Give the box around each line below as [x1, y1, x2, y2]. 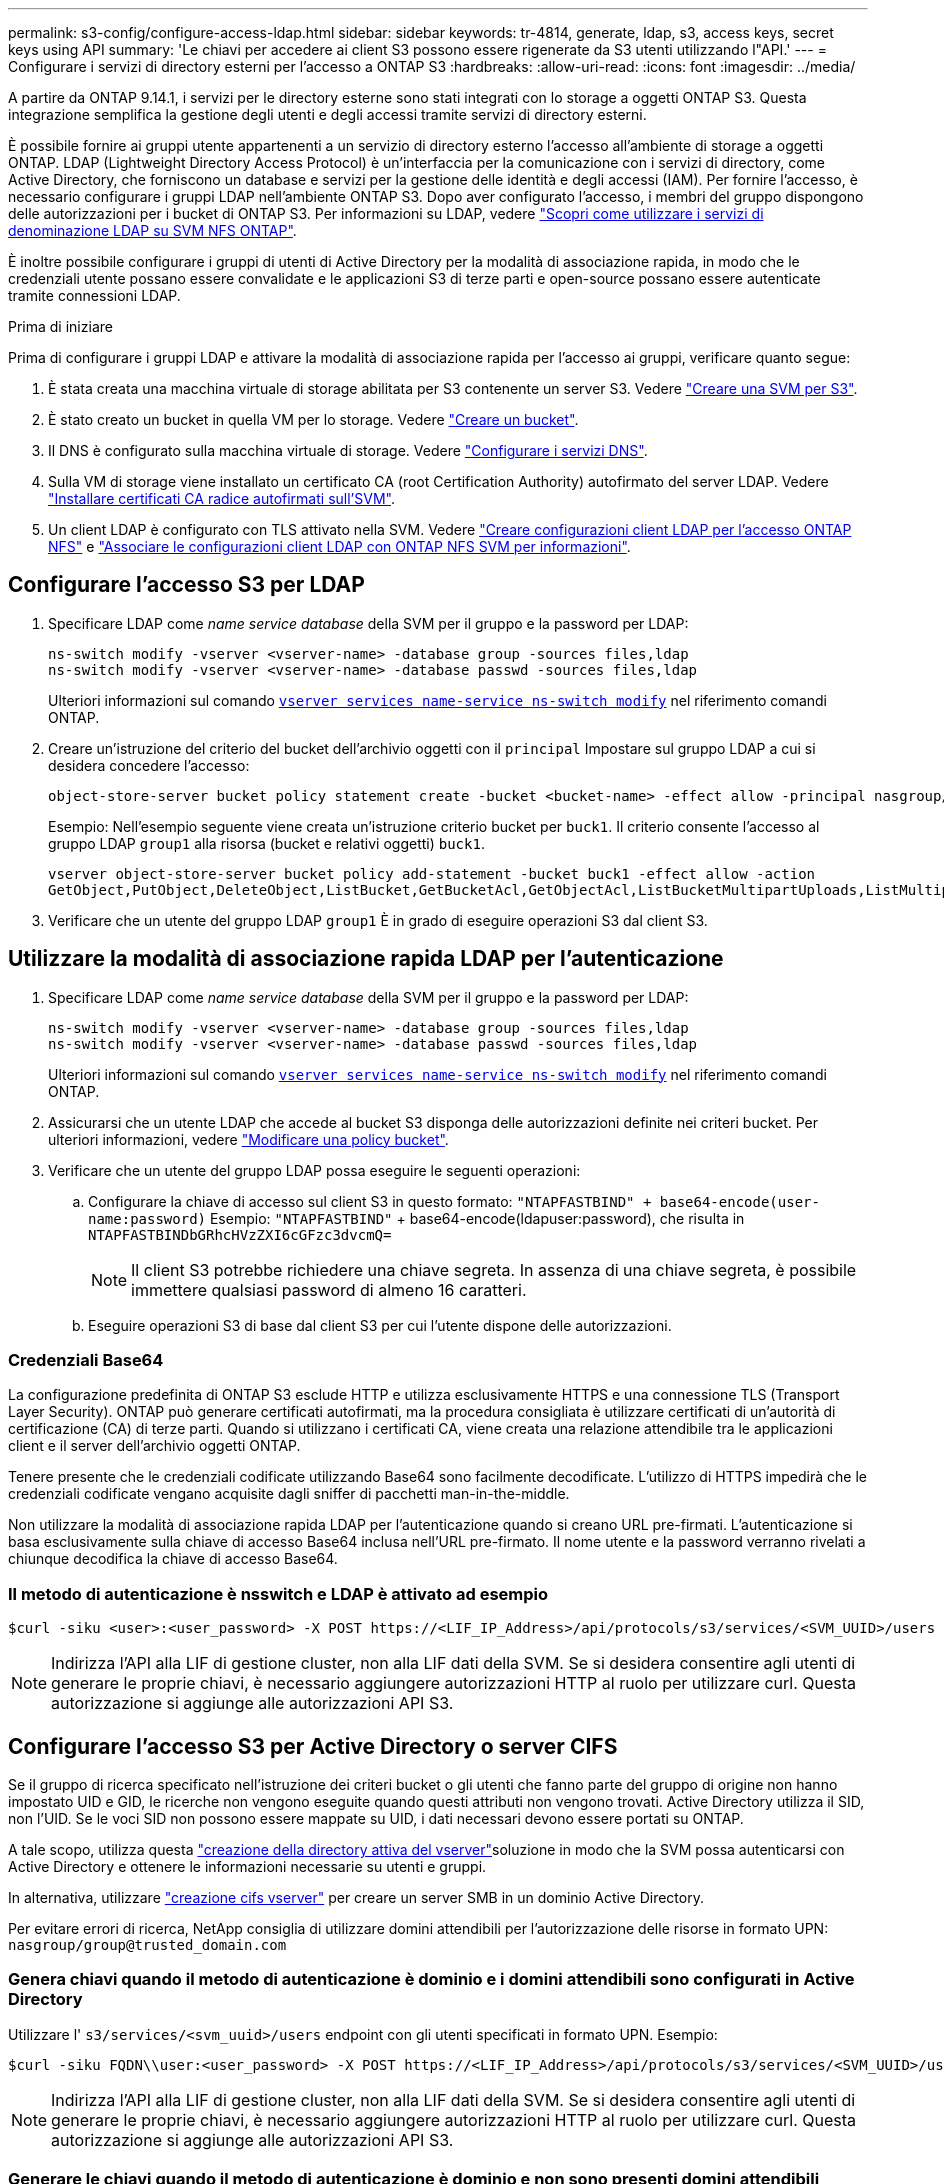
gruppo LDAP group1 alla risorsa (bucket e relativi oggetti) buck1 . [48, 834, 485, 852]
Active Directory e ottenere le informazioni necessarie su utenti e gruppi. [8, 1858, 487, 1876]
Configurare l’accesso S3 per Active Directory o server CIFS [8, 1733, 618, 1759]
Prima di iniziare [8, 318, 113, 335]
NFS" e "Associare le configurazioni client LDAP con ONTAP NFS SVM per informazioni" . [48, 538, 631, 555]
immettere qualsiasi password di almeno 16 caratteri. [131, 1279, 527, 1300]
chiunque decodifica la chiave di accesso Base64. [8, 1550, 338, 1568]
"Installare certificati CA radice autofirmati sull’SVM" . [48, 490, 395, 507]
